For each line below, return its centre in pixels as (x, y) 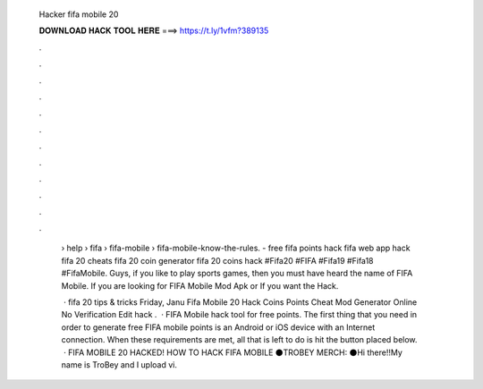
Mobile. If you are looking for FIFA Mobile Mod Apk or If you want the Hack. (200, 285)
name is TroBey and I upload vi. (119, 364)
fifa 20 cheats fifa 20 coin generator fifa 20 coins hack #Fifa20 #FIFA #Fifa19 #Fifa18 (218, 260)
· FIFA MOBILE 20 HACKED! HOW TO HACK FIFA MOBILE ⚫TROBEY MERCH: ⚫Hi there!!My (233, 352)
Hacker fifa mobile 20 (79, 14)
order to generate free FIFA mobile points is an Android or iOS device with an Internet (218, 327)
